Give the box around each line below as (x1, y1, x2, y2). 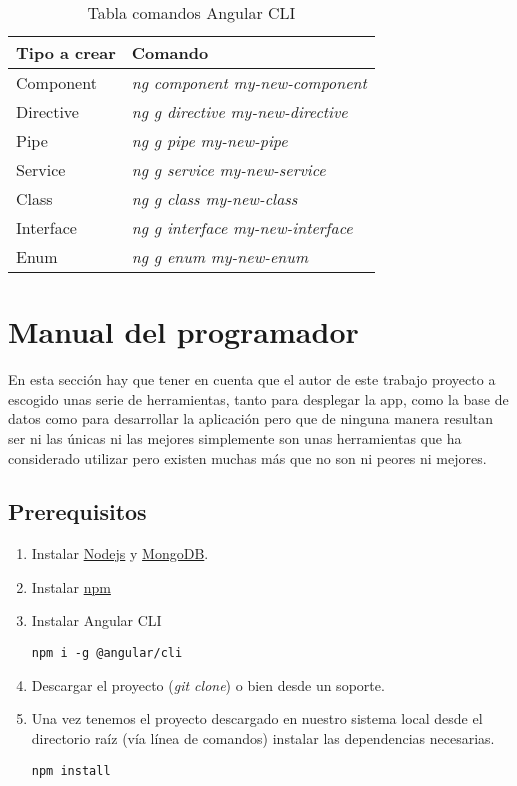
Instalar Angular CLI (31, 610, 162, 631)
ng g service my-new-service (131, 158, 326, 181)
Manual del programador (8, 311, 359, 352)
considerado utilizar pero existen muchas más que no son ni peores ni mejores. (8, 447, 487, 468)
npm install (31, 763, 111, 778)
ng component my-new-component (131, 71, 367, 94)
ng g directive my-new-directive (131, 100, 348, 123)
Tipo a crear (16, 41, 116, 64)
